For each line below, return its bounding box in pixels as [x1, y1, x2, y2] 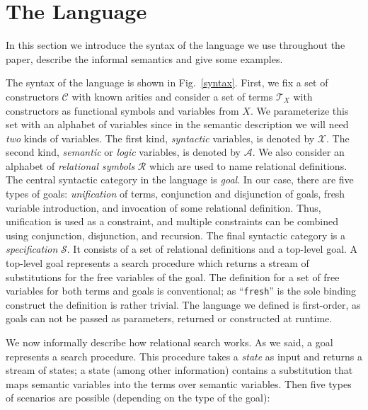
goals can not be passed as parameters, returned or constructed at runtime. [6, 311, 333, 326]
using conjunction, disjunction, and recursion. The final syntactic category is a [6, 227, 346, 242]
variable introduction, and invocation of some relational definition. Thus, [6, 200, 321, 215]
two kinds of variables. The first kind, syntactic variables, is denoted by [6, 130, 315, 145]
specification [6, 241, 58, 256]
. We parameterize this [250, 103, 349, 118]
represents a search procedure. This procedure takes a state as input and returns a [6, 348, 362, 363]
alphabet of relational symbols [6, 158, 135, 173]
